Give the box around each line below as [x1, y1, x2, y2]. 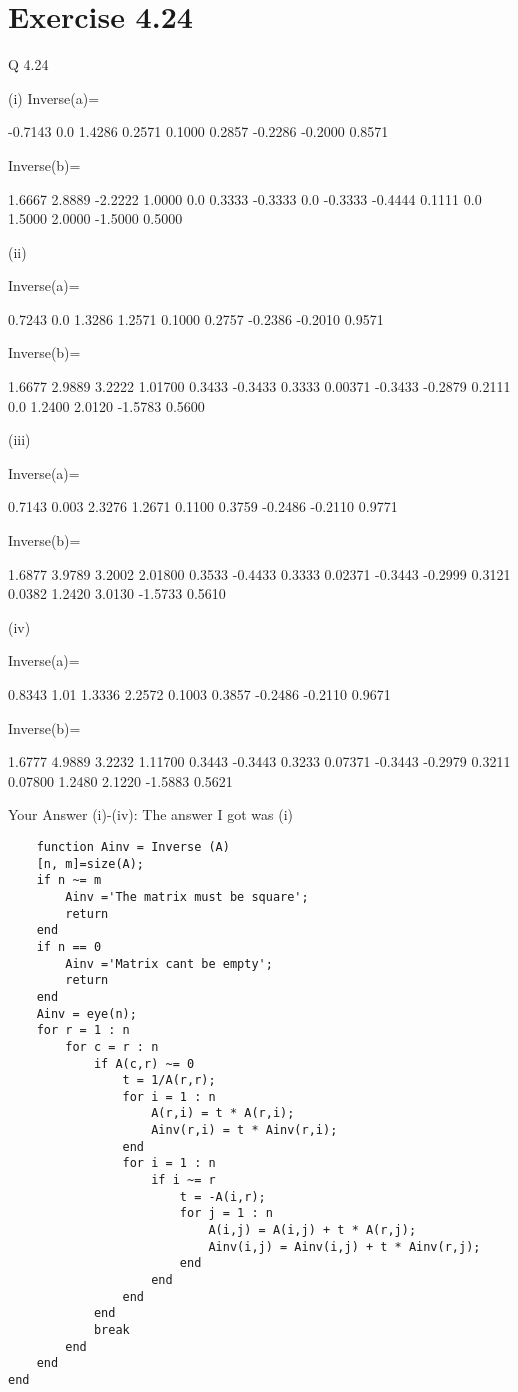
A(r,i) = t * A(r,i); [151, 1106, 295, 1121]
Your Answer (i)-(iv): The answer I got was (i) [8, 804, 293, 825]
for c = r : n [65, 1039, 159, 1054]
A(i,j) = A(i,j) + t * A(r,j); [208, 1223, 417, 1238]
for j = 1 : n [179, 1206, 273, 1221]
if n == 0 [36, 939, 102, 954]
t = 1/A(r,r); [122, 1073, 216, 1088]
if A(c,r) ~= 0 [93, 1056, 195, 1071]
